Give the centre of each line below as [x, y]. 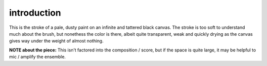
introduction [35, 13]
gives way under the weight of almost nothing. [56, 41]
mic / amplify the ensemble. [38, 57]
